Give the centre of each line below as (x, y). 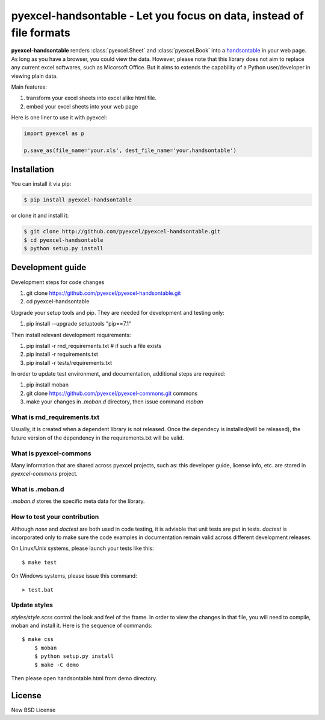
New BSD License (33, 710)
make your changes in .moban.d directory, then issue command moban (115, 402)
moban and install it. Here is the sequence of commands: (82, 626)
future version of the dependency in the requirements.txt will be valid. (97, 438)
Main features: (29, 87)
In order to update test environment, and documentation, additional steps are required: (118, 374)
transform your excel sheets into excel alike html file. (91, 98)
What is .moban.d (38, 490)
